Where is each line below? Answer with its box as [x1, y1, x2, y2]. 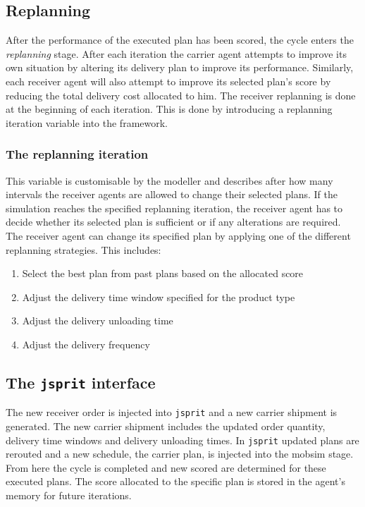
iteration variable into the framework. [6, 115, 168, 130]
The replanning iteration [6, 145, 149, 163]
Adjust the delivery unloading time [22, 313, 173, 328]
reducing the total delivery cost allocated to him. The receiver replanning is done [6, 87, 356, 102]
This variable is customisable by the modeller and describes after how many [6, 173, 333, 188]
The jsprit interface [6, 371, 156, 393]
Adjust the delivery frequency [22, 336, 150, 351]
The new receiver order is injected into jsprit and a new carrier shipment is [6, 405, 338, 420]
